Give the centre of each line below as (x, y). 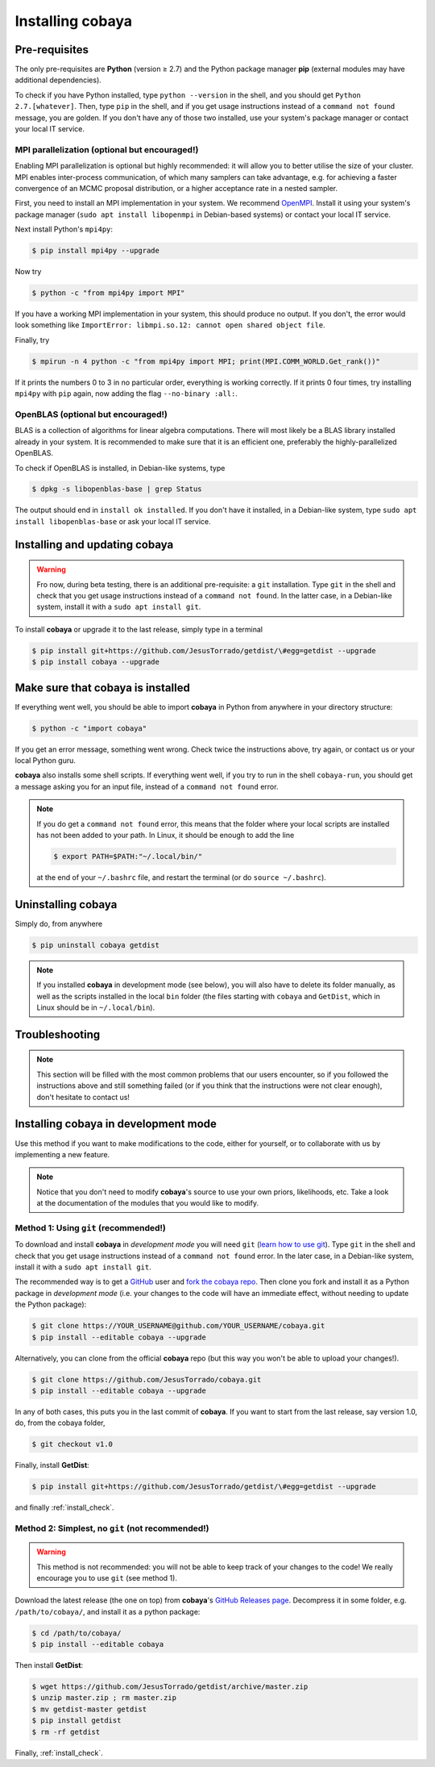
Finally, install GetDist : (52, 1465)
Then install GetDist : (49, 1665)
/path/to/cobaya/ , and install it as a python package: (108, 1611)
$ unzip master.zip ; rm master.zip (104, 1698)
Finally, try (32, 340)
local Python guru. (46, 761)
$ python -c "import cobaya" (89, 728)
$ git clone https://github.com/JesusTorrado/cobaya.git (147, 1379)
